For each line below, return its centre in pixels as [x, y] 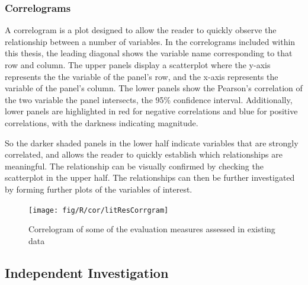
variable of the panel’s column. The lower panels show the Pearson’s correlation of [154, 88]
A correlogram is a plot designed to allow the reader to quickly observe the [141, 30]
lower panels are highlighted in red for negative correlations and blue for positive [151, 111]
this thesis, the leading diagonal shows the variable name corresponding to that [149, 53]
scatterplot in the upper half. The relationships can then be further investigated [150, 177]
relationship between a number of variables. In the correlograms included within [150, 41]
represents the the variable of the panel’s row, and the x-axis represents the [142, 76]
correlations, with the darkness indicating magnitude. [102, 122]
